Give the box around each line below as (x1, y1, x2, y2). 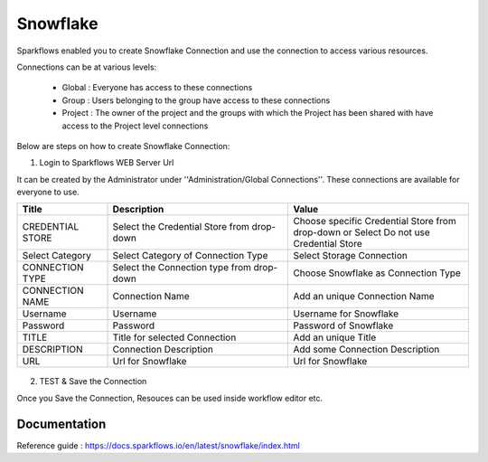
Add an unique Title (293, 331, 377, 344)
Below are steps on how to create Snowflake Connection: (16, 140, 230, 151)
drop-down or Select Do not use (293, 226, 431, 239)
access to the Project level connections (61, 120, 209, 131)
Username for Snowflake (293, 307, 399, 320)
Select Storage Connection (293, 250, 408, 262)
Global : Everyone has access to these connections (61, 82, 253, 93)
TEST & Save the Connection (39, 376, 147, 387)
